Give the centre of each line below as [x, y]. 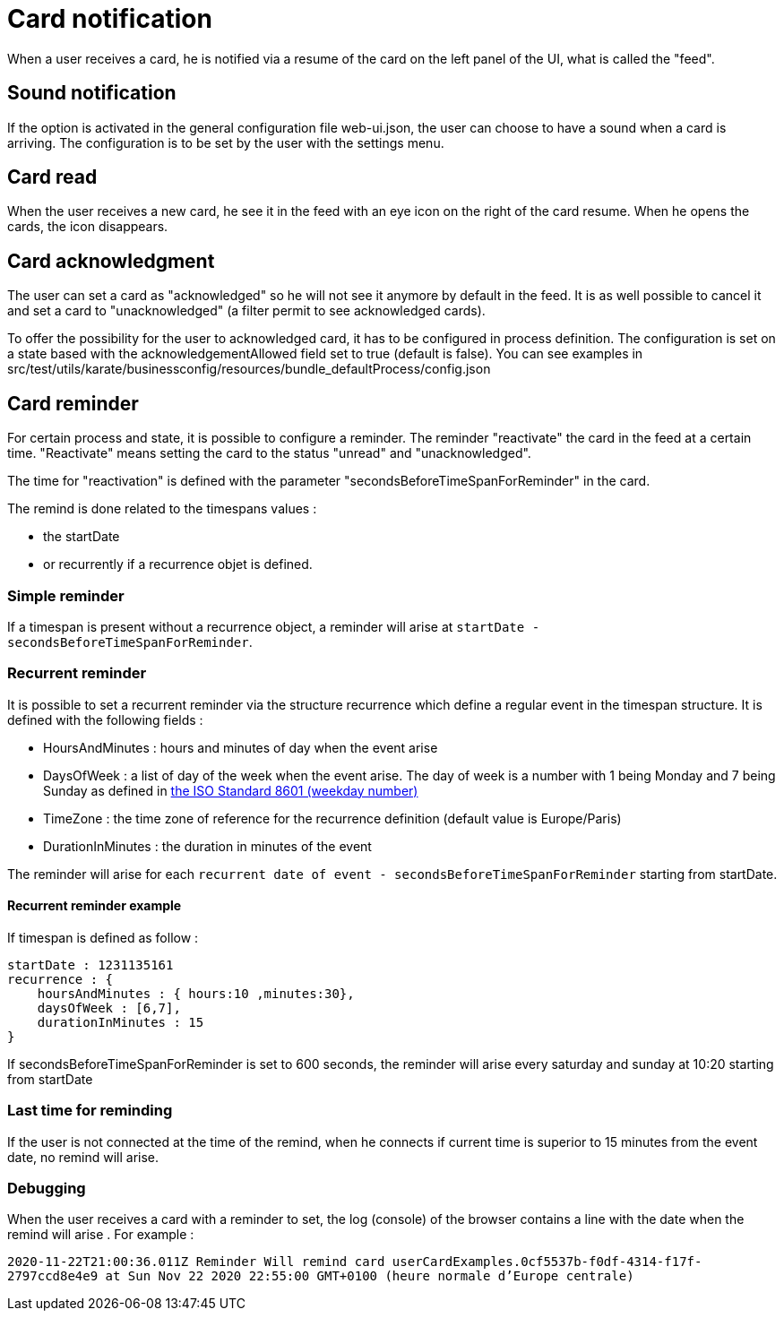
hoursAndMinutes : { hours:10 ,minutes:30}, [196, 993]
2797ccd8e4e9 [53, 1276]
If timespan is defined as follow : [103, 937]
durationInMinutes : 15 [121, 1022]
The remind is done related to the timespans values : [162, 509]
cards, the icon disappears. [88, 227]
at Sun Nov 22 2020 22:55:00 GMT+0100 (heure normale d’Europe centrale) [370, 1276]
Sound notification [92, 93]
